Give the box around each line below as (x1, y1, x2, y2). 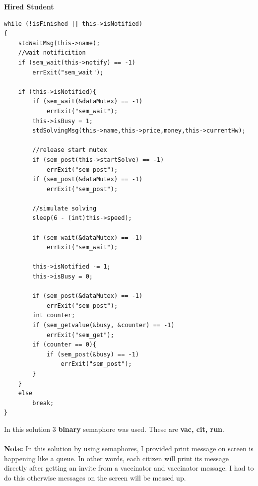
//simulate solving (32, 205, 97, 212)
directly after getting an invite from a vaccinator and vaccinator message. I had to (4, 463, 254, 473)
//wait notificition (18, 49, 86, 57)
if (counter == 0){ (32, 341, 97, 348)
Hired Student (4, 1, 54, 11)
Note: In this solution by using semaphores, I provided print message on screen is (4, 443, 254, 454)
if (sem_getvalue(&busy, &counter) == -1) (32, 322, 175, 329)
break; (32, 399, 54, 407)
